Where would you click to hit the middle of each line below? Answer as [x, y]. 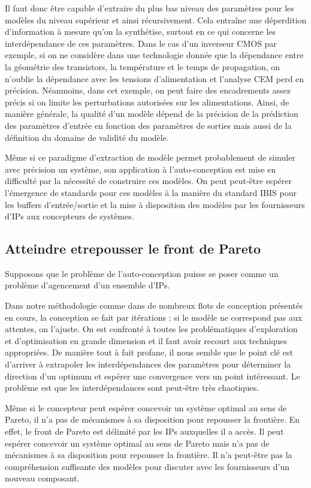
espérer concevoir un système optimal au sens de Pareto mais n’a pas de [137, 443]
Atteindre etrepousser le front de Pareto [133, 248]
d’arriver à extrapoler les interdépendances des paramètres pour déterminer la [148, 364]
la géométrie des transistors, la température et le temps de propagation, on [143, 66]
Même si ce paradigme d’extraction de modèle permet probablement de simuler [150, 157]
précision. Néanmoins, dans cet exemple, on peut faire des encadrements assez [148, 90]
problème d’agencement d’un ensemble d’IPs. [87, 285]
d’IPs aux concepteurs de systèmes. [70, 216]
